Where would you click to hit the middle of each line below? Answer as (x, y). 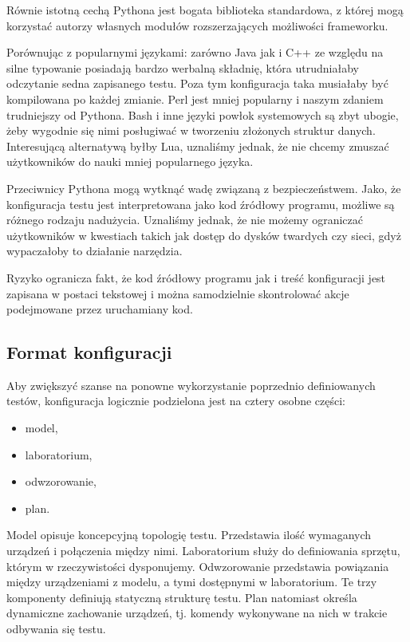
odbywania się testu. (56, 629)
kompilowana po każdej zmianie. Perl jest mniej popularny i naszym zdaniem (195, 98)
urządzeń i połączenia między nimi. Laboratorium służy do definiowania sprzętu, (203, 551)
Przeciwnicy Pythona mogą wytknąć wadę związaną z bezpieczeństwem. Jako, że (204, 188)
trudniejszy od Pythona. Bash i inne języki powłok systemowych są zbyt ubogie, (203, 114)
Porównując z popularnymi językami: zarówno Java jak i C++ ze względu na (195, 52)
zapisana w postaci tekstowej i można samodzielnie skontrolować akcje (178, 293)
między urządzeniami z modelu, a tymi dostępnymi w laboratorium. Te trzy (192, 582)
